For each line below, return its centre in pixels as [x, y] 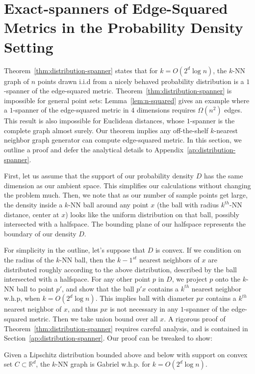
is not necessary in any [144, 309]
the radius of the [29, 259]
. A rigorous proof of [195, 318]
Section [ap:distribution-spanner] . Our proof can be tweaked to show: [108, 338]
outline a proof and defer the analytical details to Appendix [94, 150]
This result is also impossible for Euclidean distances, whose [94, 121]
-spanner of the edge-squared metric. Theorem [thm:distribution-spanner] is [118, 91]
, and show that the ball [98, 288]
